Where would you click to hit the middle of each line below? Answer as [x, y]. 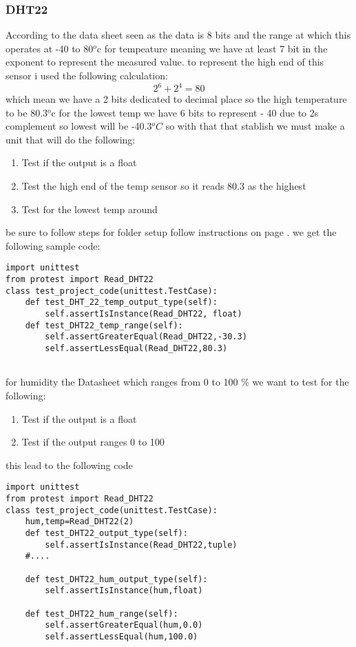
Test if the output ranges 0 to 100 [93, 442]
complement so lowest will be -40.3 [79, 126]
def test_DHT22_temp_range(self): [104, 325]
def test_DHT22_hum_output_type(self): [116, 579]
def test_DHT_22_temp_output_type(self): [121, 302]
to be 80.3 [27, 112]
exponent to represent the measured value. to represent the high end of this [165, 62]
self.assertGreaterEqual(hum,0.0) [124, 625]
